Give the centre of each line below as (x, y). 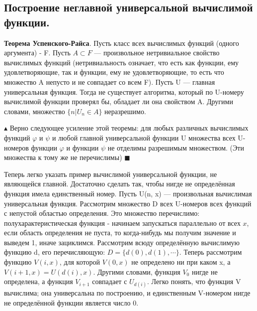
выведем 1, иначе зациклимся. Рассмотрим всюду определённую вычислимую (122, 242)
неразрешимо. (125, 111)
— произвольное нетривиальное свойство (157, 53)
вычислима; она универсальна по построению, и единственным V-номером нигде (127, 293)
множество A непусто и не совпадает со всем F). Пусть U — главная (110, 81)
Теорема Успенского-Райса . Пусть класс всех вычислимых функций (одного (122, 43)
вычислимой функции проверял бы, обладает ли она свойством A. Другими (119, 101)
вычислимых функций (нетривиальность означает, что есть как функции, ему (122, 62)
